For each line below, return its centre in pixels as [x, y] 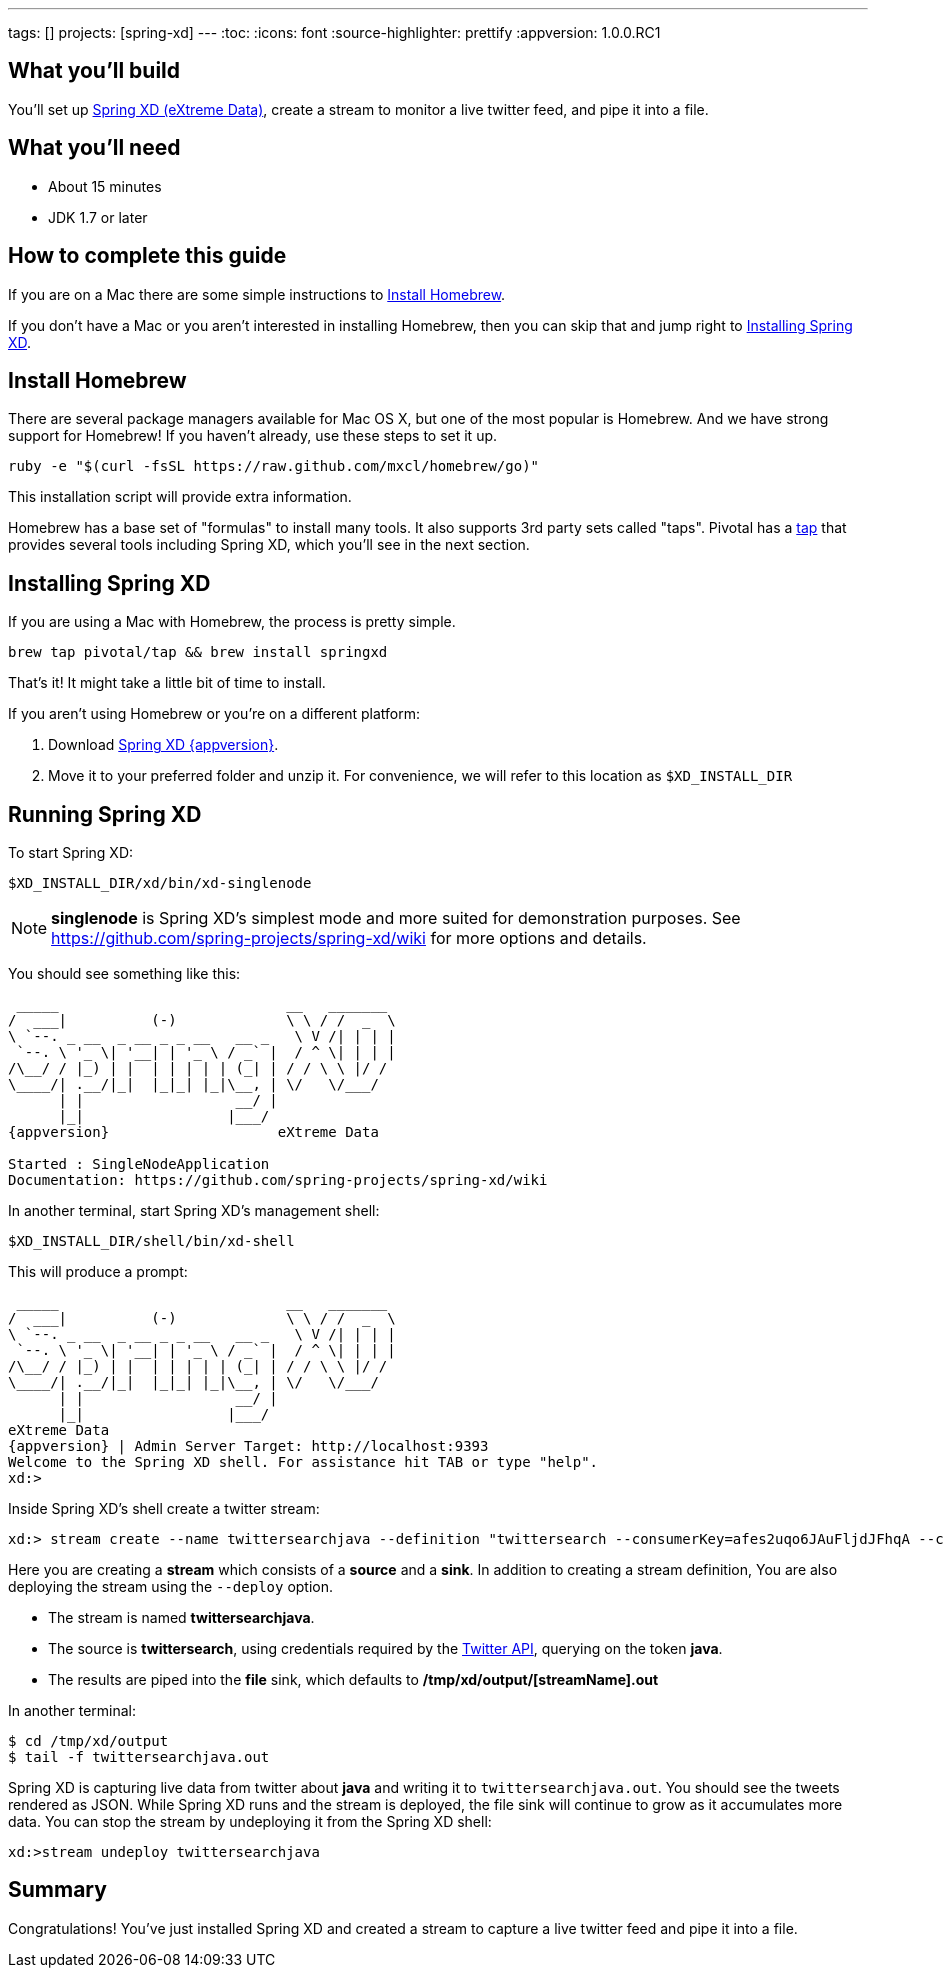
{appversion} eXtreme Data [193, 1132]
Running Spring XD [105, 814]
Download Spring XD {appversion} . [163, 745]
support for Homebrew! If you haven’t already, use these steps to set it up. [253, 436]
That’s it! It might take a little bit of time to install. [167, 683]
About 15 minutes [105, 186]
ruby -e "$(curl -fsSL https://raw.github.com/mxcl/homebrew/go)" [274, 466]
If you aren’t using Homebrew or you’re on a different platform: [214, 714]
